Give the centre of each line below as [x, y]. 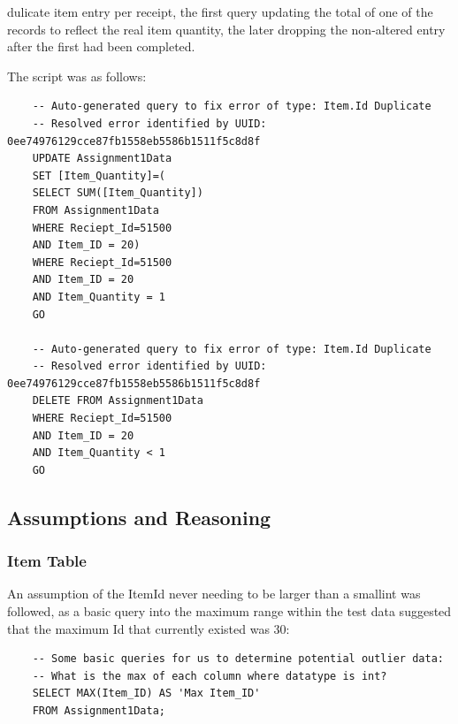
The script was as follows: [77, 76]
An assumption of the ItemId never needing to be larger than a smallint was [214, 594]
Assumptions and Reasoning [139, 517]
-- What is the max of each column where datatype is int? [210, 676]
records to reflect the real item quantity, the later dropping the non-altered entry [226, 29]
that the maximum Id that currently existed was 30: [149, 628]
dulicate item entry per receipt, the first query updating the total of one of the [220, 11]
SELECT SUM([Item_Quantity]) [118, 193]
